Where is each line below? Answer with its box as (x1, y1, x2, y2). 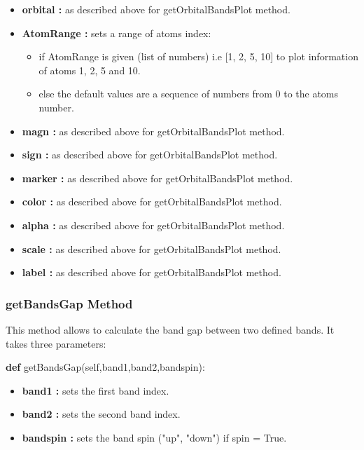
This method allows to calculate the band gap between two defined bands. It (6, 322, 335, 336)
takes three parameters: (6, 336, 106, 350)
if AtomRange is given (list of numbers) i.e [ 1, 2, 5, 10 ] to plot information (38, 49, 358, 64)
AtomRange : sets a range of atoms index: (22, 25, 211, 40)
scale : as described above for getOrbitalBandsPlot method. (22, 241, 281, 256)
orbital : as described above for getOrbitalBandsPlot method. (22, 2, 290, 16)
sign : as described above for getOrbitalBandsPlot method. (22, 147, 278, 162)
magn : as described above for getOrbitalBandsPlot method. (22, 123, 285, 138)
